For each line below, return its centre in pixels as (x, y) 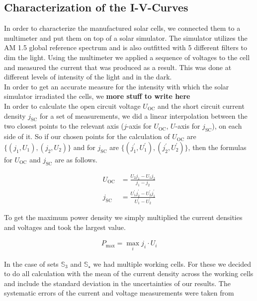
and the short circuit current (201, 106)
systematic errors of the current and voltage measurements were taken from (119, 293)
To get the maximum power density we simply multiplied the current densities (123, 217)
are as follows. (76, 159)
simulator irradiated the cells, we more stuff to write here (97, 96)
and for (84, 147)
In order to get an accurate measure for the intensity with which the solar (117, 86)
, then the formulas (217, 147)
